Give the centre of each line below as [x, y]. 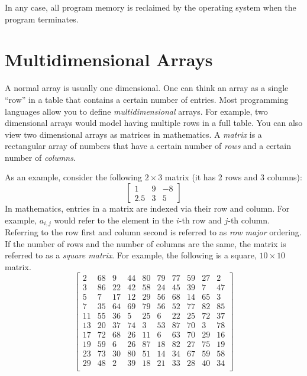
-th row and [200, 220]
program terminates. [42, 19]
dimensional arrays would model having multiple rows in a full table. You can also [154, 123]
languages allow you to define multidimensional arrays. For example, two [136, 111]
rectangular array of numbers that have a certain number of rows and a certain [148, 146]
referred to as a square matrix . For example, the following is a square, [131, 255]
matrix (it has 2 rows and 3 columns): [233, 177]
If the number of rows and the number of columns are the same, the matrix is [146, 243]
